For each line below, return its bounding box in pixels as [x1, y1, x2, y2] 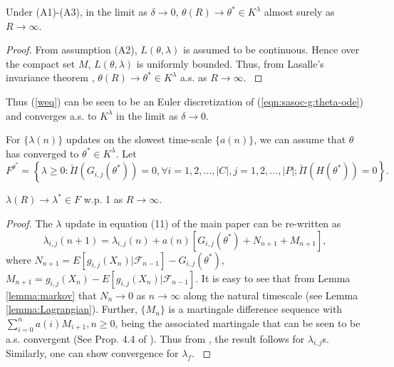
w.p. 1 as [83, 192, 123, 207]
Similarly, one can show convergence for [6, 346, 179, 361]
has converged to [6, 145, 79, 160]
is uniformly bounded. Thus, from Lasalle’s [136, 56, 324, 71]
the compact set [6, 56, 76, 71]
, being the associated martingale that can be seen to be [115, 315, 361, 330]
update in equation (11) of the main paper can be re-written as [65, 215, 341, 230]
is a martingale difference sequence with [168, 301, 343, 316]
